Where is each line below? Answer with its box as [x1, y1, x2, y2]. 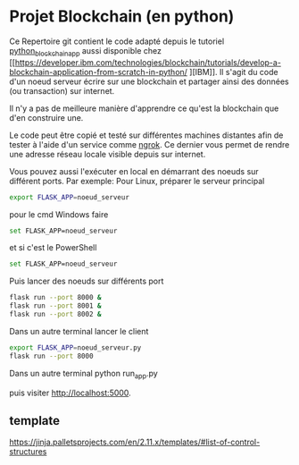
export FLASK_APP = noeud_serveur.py [9, 342, 142, 352]
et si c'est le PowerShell [9, 242, 97, 253]
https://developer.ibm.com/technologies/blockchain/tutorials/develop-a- [14, 56, 281, 68]
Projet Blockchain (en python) [9, 6, 235, 27]
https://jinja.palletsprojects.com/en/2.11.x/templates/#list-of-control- [9, 436, 261, 448]
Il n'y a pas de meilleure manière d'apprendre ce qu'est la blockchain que [9, 103, 279, 114]
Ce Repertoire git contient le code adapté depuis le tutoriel [9, 36, 225, 46]
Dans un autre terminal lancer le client [9, 325, 149, 336]
